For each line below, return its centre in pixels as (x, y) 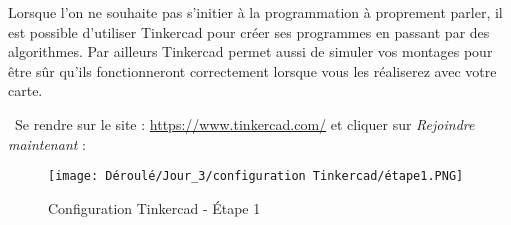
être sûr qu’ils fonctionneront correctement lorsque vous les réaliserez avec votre (252, 70)
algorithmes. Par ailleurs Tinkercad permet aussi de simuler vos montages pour (250, 51)
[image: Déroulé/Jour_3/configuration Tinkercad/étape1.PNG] (256, 176)
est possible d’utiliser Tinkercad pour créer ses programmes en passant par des (249, 31)
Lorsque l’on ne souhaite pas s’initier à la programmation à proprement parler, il (255, 12)
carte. (25, 90)
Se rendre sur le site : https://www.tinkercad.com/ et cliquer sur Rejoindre (244, 123)
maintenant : (47, 143)
